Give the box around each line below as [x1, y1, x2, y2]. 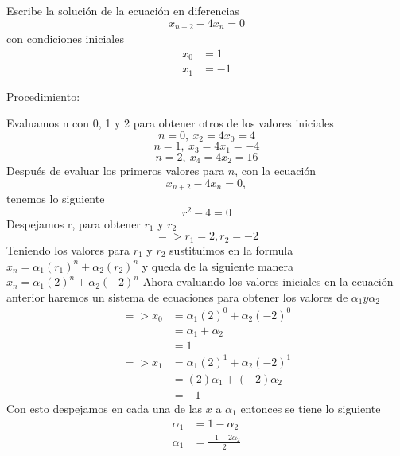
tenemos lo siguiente [6, 190, 105, 207]
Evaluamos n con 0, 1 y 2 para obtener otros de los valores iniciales [6, 115, 334, 131]
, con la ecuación [235, 162, 317, 179]
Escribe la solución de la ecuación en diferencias [6, 2, 239, 18]
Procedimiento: [6, 88, 80, 104]
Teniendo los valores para [6, 241, 130, 258]
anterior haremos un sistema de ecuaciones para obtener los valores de [6, 288, 348, 305]
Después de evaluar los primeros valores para [6, 162, 225, 179]
